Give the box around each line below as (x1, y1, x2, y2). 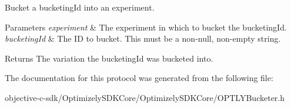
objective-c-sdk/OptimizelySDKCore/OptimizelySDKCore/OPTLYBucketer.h (5, 91, 285, 103)
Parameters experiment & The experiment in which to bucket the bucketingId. (5, 21, 287, 33)
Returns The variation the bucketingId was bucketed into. (5, 52, 213, 64)
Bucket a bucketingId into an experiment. (5, 1, 155, 13)
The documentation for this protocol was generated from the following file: (5, 72, 273, 84)
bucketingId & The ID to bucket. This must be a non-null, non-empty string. (5, 32, 281, 45)
